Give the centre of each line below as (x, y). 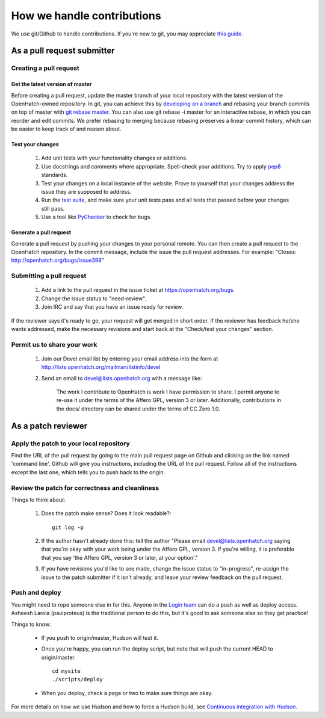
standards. (54, 175)
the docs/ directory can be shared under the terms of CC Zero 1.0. (138, 409)
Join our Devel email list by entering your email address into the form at (130, 359)
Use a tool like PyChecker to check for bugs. (96, 217)
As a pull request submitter (63, 51)
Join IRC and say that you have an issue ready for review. (112, 307)
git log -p (68, 527)
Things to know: (31, 624)
